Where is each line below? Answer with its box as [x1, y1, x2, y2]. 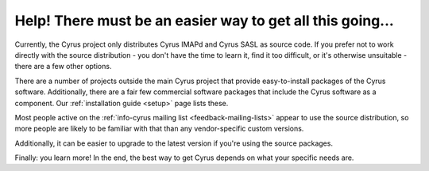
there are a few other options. [14, 62, 112, 71]
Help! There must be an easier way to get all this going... [14, 12, 395, 29]
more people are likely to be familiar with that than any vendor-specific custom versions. [14, 123, 304, 134]
